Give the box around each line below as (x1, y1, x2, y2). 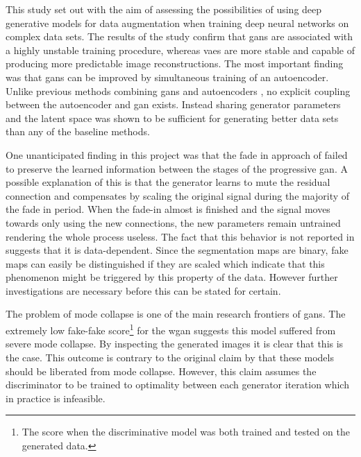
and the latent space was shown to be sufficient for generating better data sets (6, 110, 339, 125)
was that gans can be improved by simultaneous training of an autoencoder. (6, 69, 329, 84)
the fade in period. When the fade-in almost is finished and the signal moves (6, 202, 330, 216)
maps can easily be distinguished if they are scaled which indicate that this (6, 256, 325, 270)
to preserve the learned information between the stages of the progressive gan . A (6, 161, 348, 175)
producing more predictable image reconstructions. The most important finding (6, 56, 344, 71)
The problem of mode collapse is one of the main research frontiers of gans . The (6, 307, 346, 321)
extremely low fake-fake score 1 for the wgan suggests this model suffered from (6, 321, 336, 337)
